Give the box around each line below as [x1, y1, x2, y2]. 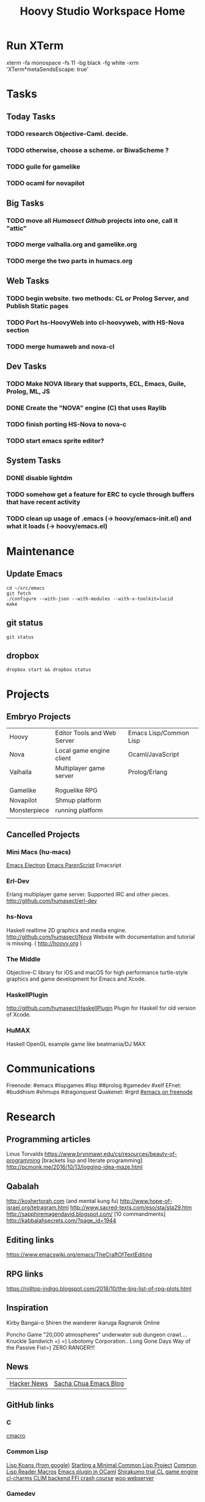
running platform [55, 806, 103, 815]
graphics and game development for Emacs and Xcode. [6, 975, 146, 983]
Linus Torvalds [6, 1150, 44, 1158]
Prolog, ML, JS [6, 387, 51, 396]
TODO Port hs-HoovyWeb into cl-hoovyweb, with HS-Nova [6, 318, 185, 326]
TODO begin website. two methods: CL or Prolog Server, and [6, 294, 189, 303]
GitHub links [6, 1400, 54, 1410]
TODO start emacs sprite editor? [6, 436, 104, 445]
